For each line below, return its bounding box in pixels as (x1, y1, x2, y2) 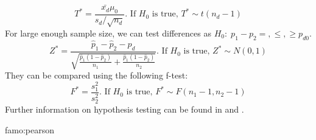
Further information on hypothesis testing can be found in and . (5, 102, 244, 115)
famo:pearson (5, 123, 55, 136)
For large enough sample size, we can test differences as (5, 26, 211, 39)
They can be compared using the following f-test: (5, 69, 188, 82)
